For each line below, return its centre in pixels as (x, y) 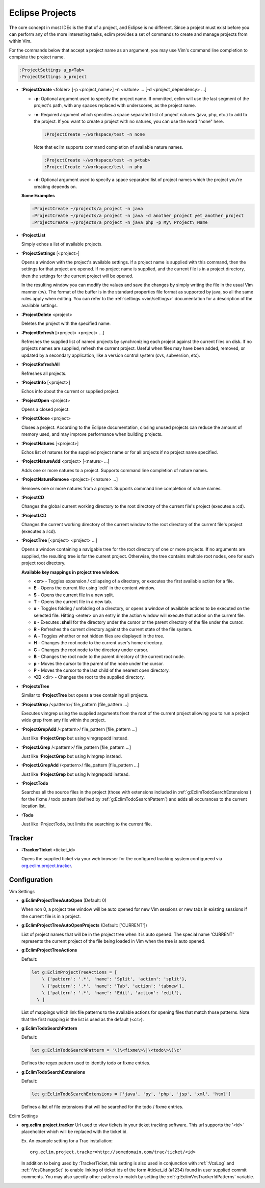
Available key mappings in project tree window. (70, 572)
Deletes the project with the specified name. (66, 323)
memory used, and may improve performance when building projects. (92, 434)
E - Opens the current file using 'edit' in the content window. (94, 588)
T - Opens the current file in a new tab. (73, 602)
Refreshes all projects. (44, 373)
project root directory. (43, 563)
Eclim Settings (24, 1116)
